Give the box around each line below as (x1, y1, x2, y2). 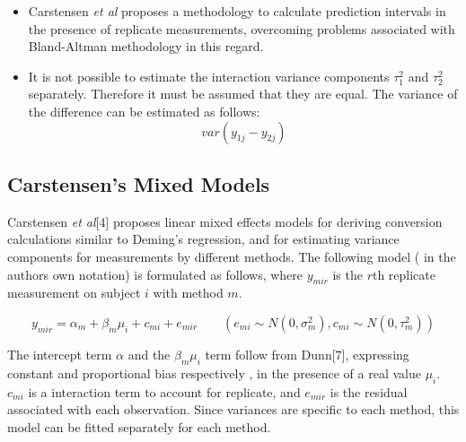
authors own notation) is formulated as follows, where (7, 264, 303, 283)
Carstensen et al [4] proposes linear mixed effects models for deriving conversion (7, 212, 443, 230)
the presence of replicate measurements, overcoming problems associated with (28, 19, 455, 38)
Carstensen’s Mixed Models (7, 169, 270, 197)
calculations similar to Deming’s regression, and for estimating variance (7, 230, 400, 248)
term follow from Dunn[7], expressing (205, 344, 409, 363)
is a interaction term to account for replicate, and (28, 382, 301, 401)
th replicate (372, 264, 435, 283)
